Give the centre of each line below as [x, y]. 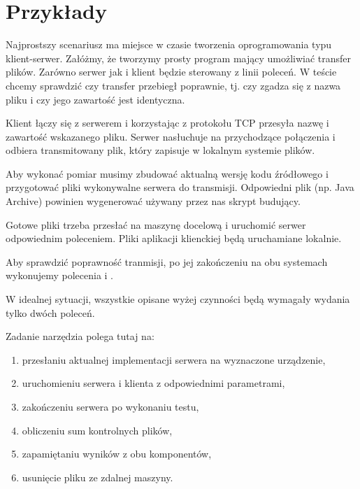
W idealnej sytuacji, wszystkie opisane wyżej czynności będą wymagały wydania [178, 299]
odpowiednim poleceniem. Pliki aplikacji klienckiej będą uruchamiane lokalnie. [174, 238]
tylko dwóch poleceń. [50, 312]
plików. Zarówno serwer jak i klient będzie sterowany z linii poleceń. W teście [171, 72]
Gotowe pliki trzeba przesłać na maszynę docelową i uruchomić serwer [156, 224]
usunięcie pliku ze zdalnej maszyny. [98, 477]
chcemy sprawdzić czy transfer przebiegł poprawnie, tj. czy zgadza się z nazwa [173, 85]
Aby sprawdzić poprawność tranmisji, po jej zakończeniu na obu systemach [167, 261]
